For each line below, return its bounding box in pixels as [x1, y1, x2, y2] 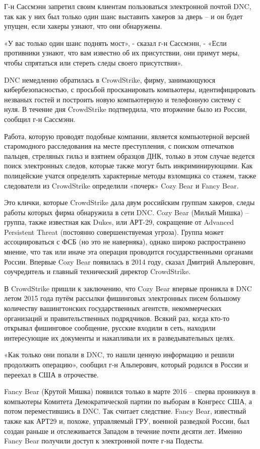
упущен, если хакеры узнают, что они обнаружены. [4, 21, 162, 31]
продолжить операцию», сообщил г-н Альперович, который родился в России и [4, 359, 248, 369]
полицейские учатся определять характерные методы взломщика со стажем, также [4, 170, 256, 180]
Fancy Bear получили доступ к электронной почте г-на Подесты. [4, 435, 204, 446]
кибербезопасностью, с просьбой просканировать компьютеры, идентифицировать [4, 84, 255, 95]
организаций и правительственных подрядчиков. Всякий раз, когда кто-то [4, 312, 230, 323]
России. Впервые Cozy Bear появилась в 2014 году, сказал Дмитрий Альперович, [4, 256, 255, 267]
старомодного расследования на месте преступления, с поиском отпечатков [4, 141, 234, 151]
